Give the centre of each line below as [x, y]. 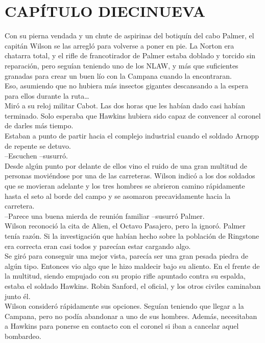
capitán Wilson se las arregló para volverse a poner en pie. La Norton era [119, 45]
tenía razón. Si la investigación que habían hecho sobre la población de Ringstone [132, 236]
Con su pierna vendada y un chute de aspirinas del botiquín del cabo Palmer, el [129, 36]
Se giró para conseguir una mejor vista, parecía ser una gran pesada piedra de [127, 256]
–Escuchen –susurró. [36, 156]
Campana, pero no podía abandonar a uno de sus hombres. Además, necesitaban [131, 316]
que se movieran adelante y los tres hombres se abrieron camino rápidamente [125, 186]
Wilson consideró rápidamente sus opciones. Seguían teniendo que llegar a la [124, 306]
